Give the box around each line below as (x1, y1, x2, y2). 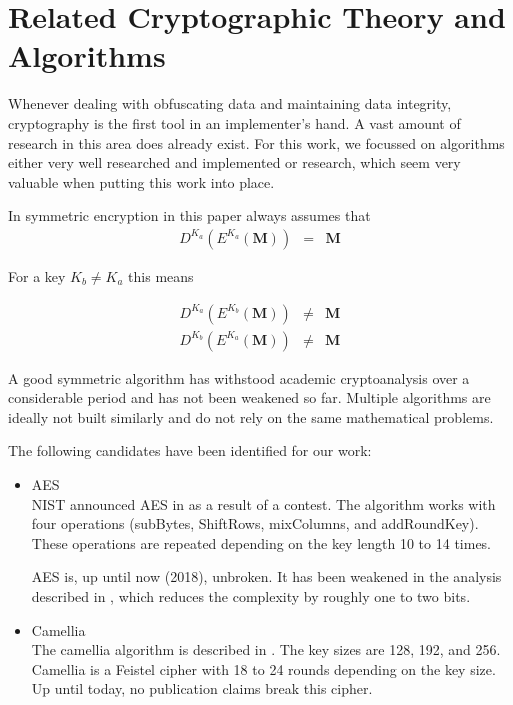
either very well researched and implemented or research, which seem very (8, 152, 461, 173)
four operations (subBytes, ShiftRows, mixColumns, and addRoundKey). (31, 513, 479, 534)
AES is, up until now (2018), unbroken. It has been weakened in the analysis (31, 566, 502, 587)
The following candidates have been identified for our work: (8, 440, 372, 461)
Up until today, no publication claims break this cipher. (31, 678, 373, 699)
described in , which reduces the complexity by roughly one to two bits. (31, 585, 471, 606)
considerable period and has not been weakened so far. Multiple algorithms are (8, 387, 491, 408)
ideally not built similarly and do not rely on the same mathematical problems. (8, 406, 494, 427)
